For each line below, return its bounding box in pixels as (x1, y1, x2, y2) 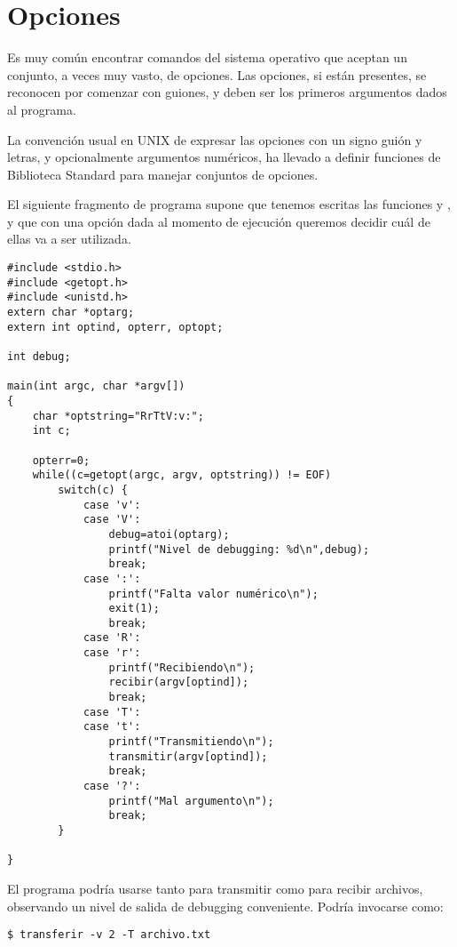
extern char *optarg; (7, 306, 135, 319)
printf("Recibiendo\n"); (108, 661, 256, 674)
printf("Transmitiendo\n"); (108, 735, 274, 749)
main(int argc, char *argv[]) (7, 380, 185, 393)
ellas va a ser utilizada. (7, 229, 131, 248)
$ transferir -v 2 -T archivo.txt (7, 928, 211, 942)
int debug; (7, 350, 71, 363)
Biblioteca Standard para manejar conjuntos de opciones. (7, 165, 319, 183)
